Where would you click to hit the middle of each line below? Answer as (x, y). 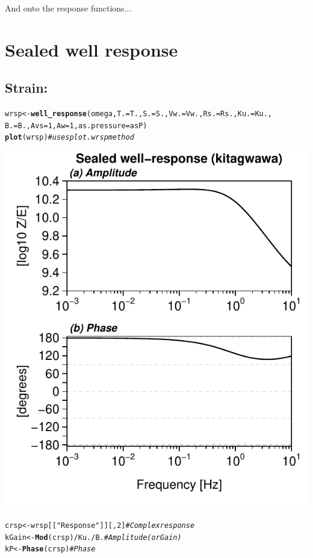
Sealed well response (91, 49)
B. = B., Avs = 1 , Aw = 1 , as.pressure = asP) (76, 126)
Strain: (26, 88)
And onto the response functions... (68, 8)
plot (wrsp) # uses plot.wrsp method (70, 138)
